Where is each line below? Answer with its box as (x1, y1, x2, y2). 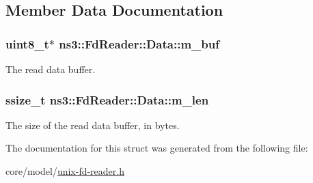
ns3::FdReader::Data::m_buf (59, 35, 219, 52)
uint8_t (5, 35, 49, 52)
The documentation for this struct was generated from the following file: (5, 141, 308, 155)
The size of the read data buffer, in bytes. (5, 117, 180, 132)
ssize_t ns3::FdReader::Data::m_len (5, 91, 209, 108)
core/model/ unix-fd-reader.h (5, 164, 124, 178)
